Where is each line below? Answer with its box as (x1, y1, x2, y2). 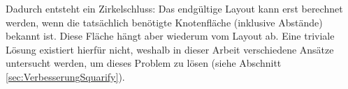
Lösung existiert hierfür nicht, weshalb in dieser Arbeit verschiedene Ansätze (6, 42, 334, 56)
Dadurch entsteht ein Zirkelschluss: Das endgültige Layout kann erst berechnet (6, 1, 343, 15)
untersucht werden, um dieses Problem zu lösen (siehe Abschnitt (6, 56, 282, 70)
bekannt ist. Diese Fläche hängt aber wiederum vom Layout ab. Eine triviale (6, 29, 335, 43)
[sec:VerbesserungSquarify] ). (6, 69, 125, 83)
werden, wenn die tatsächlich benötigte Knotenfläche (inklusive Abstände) (6, 15, 323, 29)
